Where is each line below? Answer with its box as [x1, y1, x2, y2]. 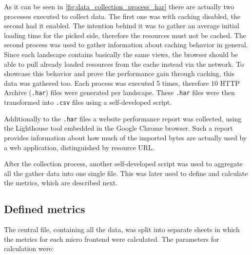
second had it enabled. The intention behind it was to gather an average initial [4, 20, 239, 31]
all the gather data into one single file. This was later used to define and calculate [4, 168, 248, 178]
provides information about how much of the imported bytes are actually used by [4, 132, 247, 142]
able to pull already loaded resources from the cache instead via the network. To [4, 59, 244, 69]
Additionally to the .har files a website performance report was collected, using [4, 113, 242, 123]
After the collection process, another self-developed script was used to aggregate [4, 158, 243, 169]
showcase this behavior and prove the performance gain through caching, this [4, 68, 235, 78]
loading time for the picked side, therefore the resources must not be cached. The [4, 30, 246, 40]
